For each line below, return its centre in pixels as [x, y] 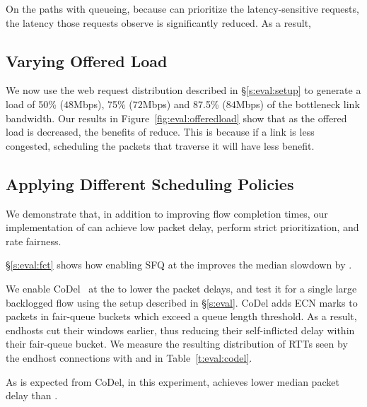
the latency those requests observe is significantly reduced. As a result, [159, 22]
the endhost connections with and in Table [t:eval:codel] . [129, 357]
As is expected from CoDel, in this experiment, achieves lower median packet [173, 381]
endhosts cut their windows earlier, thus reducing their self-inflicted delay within [180, 330]
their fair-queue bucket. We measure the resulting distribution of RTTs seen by [177, 344]
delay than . [32, 395]
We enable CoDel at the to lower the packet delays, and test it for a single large [181, 288]
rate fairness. [34, 241]
